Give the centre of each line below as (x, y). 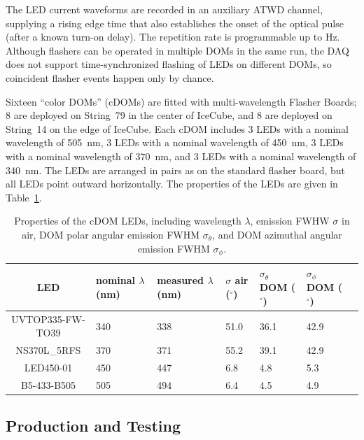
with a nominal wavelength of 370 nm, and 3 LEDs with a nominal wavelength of (181, 156)
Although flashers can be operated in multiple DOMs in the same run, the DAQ (177, 50)
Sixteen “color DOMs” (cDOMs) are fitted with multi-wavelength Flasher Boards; (181, 101)
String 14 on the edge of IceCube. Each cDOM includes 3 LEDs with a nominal (177, 128)
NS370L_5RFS (48, 350)
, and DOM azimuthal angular (277, 234)
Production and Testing (93, 426)
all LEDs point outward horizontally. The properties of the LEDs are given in (172, 184)
